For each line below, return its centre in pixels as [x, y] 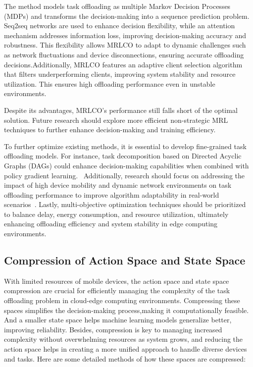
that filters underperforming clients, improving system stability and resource [120, 74]
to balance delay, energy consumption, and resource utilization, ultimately [116, 214]
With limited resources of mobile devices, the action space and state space [117, 281]
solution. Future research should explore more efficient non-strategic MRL [116, 120]
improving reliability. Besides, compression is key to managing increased [113, 329]
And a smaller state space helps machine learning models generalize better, [118, 320]
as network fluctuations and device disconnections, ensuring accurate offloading [124, 54]
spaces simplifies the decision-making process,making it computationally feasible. [126, 310]
